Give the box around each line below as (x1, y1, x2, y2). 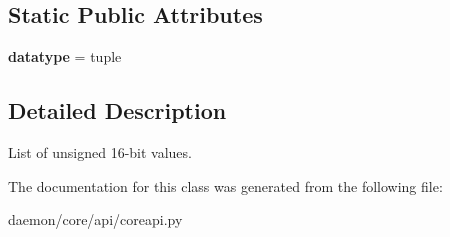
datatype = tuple (8, 46, 122, 67)
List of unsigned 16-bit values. (8, 142, 192, 162)
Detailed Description (8, 95, 227, 126)
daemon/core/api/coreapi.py (8, 209, 183, 230)
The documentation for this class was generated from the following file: (8, 175, 443, 196)
